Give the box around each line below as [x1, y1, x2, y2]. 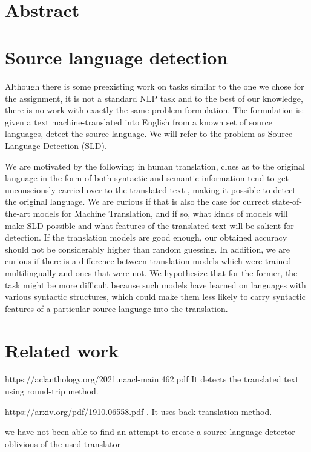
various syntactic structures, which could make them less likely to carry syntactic [5, 290, 306, 303]
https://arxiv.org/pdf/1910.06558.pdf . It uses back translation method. [5, 405, 272, 417]
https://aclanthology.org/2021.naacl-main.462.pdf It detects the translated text [5, 373, 299, 385]
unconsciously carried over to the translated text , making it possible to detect [5, 183, 296, 196]
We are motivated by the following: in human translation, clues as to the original [5, 159, 305, 172]
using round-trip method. [5, 385, 99, 397]
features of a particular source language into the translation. [5, 302, 228, 314]
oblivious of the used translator [5, 437, 120, 450]
